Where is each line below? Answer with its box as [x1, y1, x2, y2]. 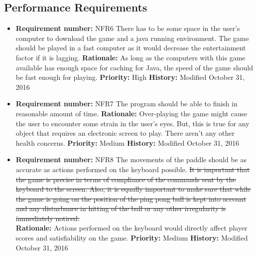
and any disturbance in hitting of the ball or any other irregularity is [15, 203, 226, 214]
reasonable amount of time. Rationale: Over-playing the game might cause [15, 108, 248, 118]
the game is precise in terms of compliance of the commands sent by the [15, 174, 236, 184]
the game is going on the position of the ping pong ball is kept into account [15, 193, 247, 204]
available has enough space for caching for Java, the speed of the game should [15, 62, 253, 72]
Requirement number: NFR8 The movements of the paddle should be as [15, 154, 247, 165]
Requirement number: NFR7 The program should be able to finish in [15, 98, 238, 109]
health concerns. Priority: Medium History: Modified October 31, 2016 [15, 137, 239, 148]
